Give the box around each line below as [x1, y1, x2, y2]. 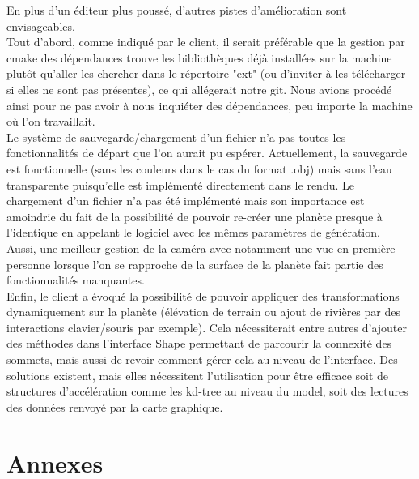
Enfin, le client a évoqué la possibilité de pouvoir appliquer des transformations [6, 287, 400, 304]
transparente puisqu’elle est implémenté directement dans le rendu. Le [6, 176, 354, 193]
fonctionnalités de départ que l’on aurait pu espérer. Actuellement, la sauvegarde [6, 144, 408, 161]
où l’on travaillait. [6, 113, 95, 130]
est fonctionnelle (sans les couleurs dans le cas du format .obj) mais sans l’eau [6, 160, 392, 177]
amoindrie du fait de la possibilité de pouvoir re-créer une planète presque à [6, 207, 383, 225]
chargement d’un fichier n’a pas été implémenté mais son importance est [6, 192, 365, 209]
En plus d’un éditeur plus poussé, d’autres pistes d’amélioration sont [6, 2, 347, 18]
